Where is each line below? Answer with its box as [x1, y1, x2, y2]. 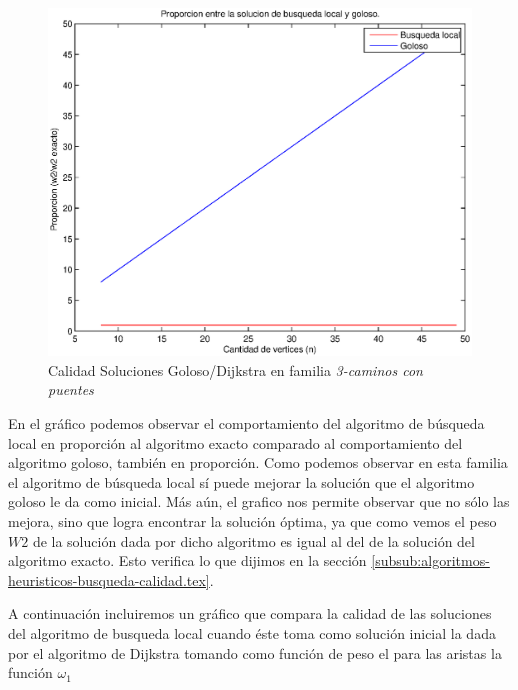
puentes [48, 379, 94, 400]
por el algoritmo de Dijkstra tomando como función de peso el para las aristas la [8, 642, 502, 663]
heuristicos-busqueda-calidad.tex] [8, 569, 210, 590]
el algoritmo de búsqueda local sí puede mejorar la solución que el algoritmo [8, 471, 475, 492]
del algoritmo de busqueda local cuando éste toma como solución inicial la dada [8, 622, 496, 643]
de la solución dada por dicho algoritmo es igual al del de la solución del [32, 530, 475, 551]
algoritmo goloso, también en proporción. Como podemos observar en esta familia [8, 452, 508, 473]
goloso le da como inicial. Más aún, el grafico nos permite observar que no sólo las [8, 491, 510, 512]
